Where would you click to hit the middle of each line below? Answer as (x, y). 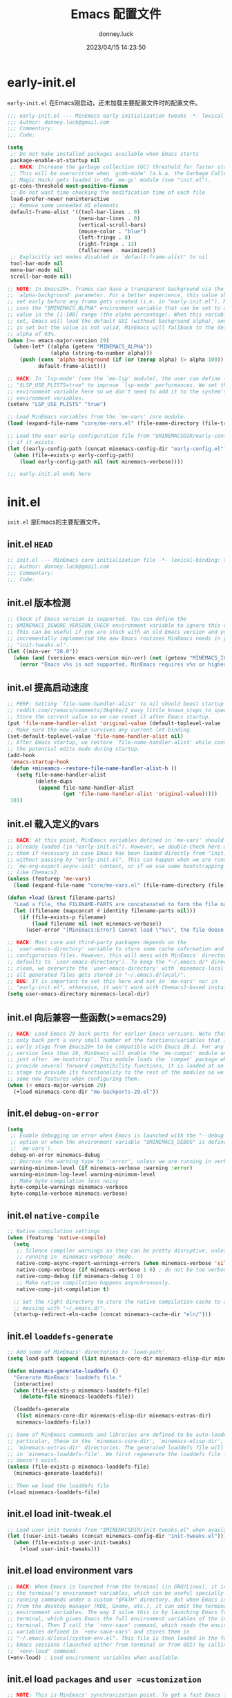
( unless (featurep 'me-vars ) (49, 879)
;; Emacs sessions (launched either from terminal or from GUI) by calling (118, 1645)
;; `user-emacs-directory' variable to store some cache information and (116, 949)
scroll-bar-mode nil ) (41, 276)
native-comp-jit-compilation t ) (63, 1289)
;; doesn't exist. (33, 1460)
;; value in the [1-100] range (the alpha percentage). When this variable (118, 315)
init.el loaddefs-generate (60, 1336)
